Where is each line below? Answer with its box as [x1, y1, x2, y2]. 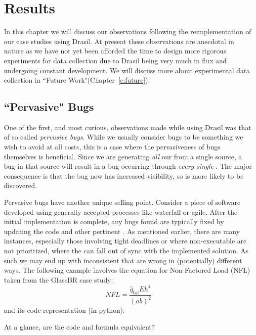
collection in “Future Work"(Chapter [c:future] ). [4, 75, 150, 85]
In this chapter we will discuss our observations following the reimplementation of [4, 26, 251, 37]
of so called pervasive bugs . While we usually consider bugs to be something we [4, 132, 243, 142]
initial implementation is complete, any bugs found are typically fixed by [4, 216, 224, 227]
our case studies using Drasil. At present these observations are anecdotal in [4, 36, 234, 46]
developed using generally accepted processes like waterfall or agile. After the [4, 206, 238, 217]
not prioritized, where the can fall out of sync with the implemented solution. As [4, 245, 249, 256]
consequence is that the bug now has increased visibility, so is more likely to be [4, 170, 244, 181]
